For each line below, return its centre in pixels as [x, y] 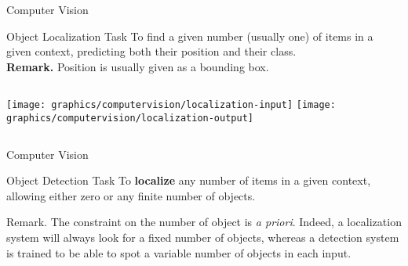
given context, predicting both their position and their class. [151, 51]
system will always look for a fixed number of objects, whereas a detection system [203, 237]
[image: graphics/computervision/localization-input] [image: [171, 105]
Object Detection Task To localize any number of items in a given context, [189, 180]
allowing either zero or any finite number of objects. [131, 195]
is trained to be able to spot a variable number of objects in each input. [179, 252]
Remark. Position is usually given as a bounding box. [138, 66]
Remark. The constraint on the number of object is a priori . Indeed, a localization [204, 222]
